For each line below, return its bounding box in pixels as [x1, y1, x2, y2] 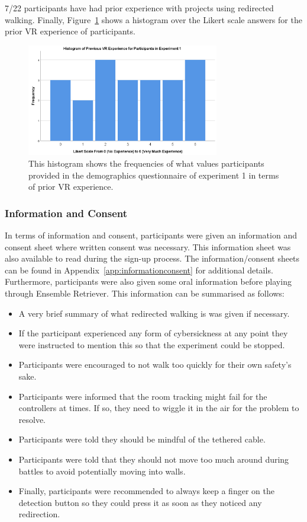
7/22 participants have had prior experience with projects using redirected [5, 2, 274, 14]
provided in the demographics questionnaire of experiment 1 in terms [28, 168, 279, 181]
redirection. [18, 508, 60, 520]
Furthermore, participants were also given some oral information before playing [5, 275, 292, 288]
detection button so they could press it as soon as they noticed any [18, 496, 262, 508]
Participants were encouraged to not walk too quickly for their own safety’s [18, 358, 292, 371]
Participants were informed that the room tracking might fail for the [18, 390, 267, 402]
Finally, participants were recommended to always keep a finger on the [18, 485, 274, 497]
